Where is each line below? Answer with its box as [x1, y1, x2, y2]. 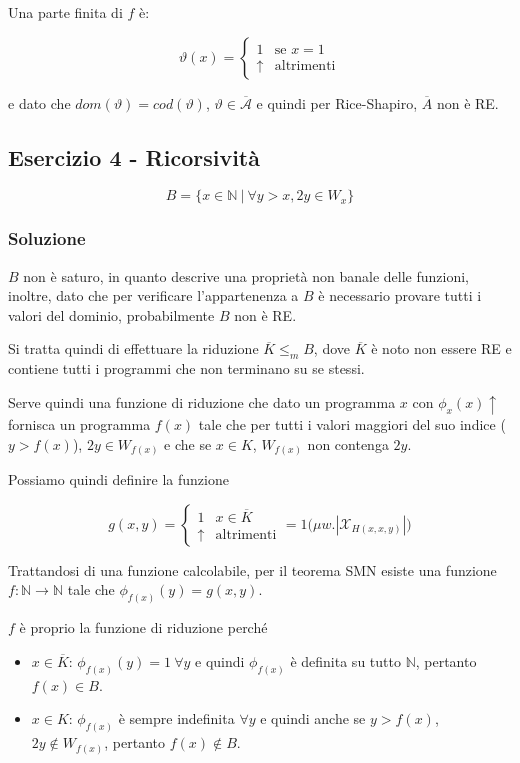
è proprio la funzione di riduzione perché [19, 617, 268, 638]
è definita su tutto [290, 650, 401, 671]
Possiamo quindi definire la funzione [8, 469, 229, 490]
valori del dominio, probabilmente [8, 304, 215, 325]
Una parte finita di [8, 2, 123, 22]
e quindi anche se [260, 708, 366, 729]
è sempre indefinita [118, 708, 235, 729]
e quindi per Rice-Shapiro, [256, 92, 418, 113]
